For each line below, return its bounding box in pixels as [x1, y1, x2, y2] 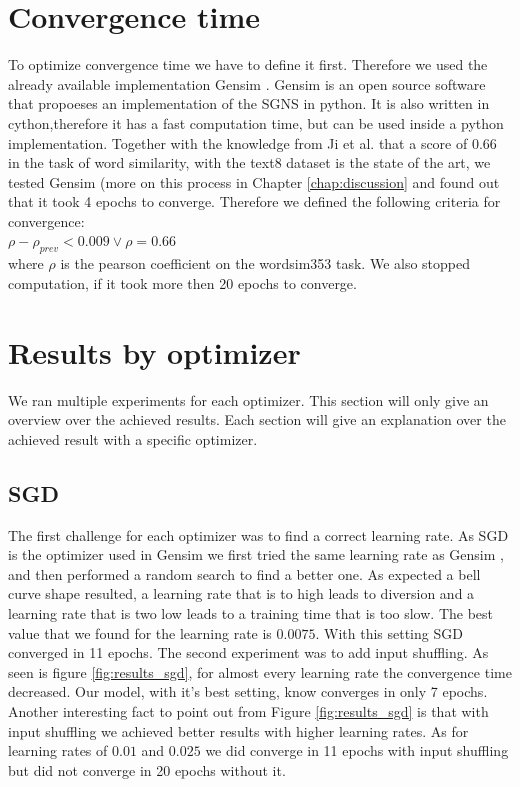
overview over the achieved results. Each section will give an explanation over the [8, 409, 506, 430]
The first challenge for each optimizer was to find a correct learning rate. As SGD [8, 524, 509, 545]
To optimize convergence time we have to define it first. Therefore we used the [8, 54, 488, 75]
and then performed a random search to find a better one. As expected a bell [8, 563, 481, 584]
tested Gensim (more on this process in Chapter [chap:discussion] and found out [8, 171, 500, 192]
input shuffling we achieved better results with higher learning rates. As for [8, 720, 469, 741]
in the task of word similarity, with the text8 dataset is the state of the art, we [8, 152, 491, 173]
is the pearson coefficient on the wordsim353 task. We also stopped [60, 253, 471, 274]
